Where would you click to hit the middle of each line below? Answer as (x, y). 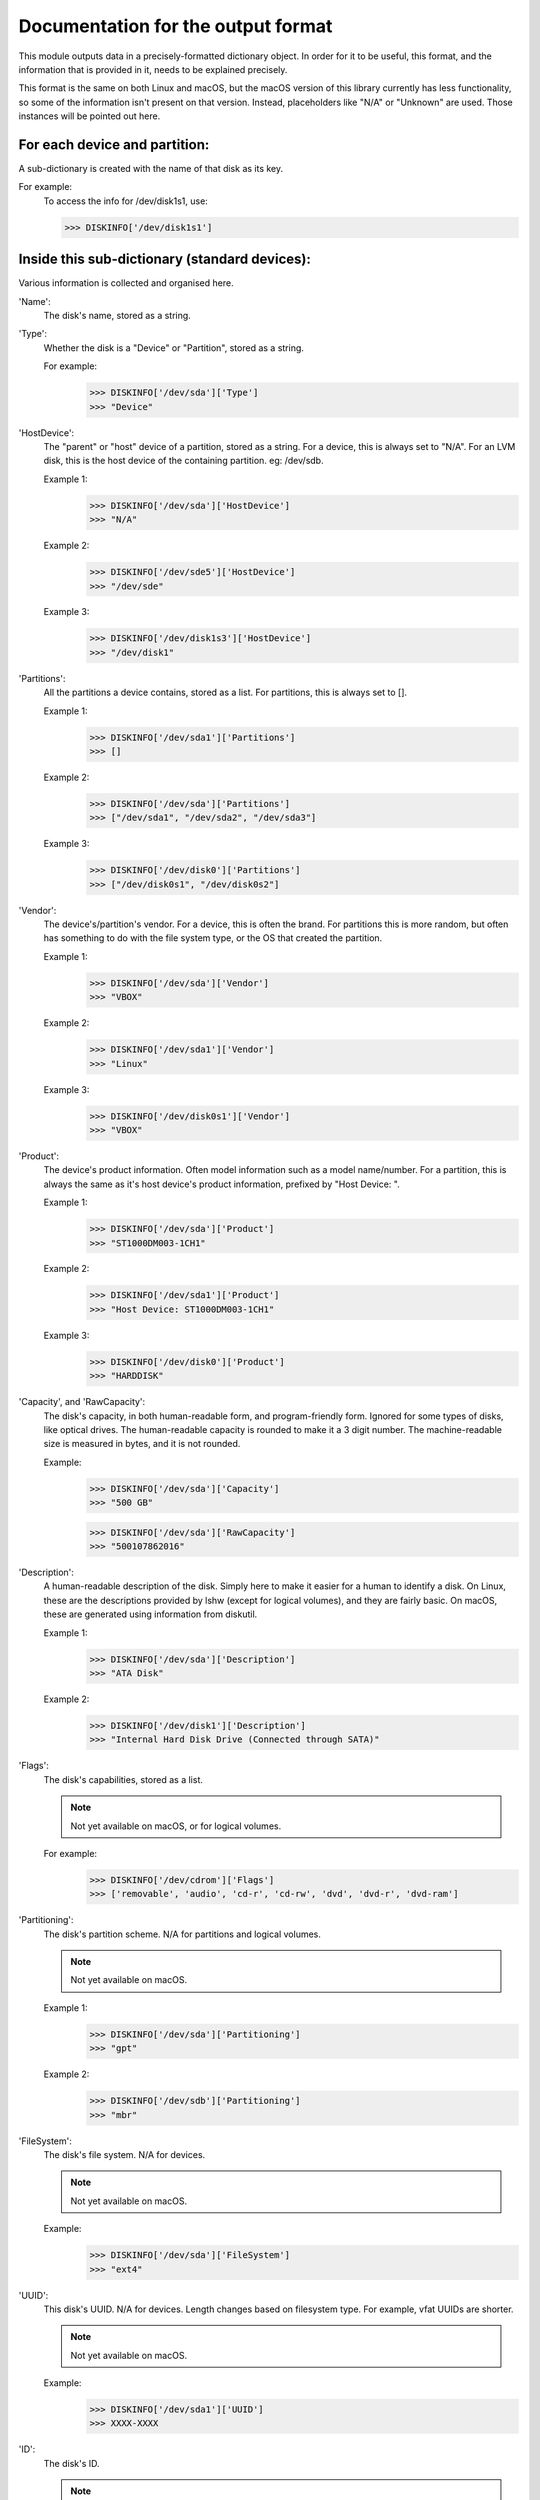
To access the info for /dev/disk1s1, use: (126, 201)
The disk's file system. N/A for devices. (124, 2154)
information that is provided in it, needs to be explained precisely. (153, 69)
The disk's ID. (71, 2463)
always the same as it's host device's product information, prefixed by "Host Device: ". (221, 1184)
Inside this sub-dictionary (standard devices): (165, 259)
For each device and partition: (114, 144)
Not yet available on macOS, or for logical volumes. (176, 1826)
